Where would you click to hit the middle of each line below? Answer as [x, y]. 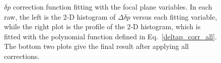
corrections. [22, 56]
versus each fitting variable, [175, 16]
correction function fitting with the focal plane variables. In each [113, 7]
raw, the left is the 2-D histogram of [60, 16]
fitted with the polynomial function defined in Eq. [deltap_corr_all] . [111, 36]
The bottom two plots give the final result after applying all [96, 46]
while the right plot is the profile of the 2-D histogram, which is [102, 26]
